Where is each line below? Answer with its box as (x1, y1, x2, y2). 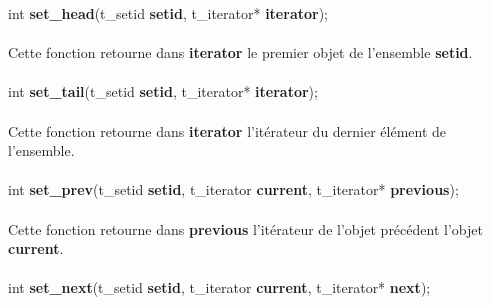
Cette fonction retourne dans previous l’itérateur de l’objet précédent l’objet (8, 218, 483, 239)
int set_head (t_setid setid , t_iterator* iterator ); (8, 3, 328, 23)
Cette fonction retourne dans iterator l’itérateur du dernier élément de (8, 120, 447, 141)
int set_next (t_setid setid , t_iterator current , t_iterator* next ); (8, 277, 431, 298)
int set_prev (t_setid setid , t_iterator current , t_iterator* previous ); (8, 179, 459, 200)
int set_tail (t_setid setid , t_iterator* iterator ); (8, 81, 318, 102)
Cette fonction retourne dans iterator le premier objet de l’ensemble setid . (8, 42, 473, 63)
